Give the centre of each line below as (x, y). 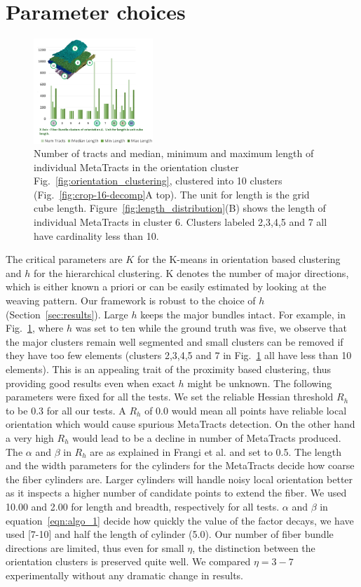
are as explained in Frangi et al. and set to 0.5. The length (216, 451)
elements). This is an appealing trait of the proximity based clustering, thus (169, 369)
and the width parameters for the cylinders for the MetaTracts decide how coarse (180, 465)
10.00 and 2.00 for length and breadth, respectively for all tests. (143, 506)
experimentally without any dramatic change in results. (125, 575)
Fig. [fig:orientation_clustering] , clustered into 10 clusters (158, 181)
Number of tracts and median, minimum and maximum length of (174, 153)
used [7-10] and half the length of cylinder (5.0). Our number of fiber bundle (170, 534)
